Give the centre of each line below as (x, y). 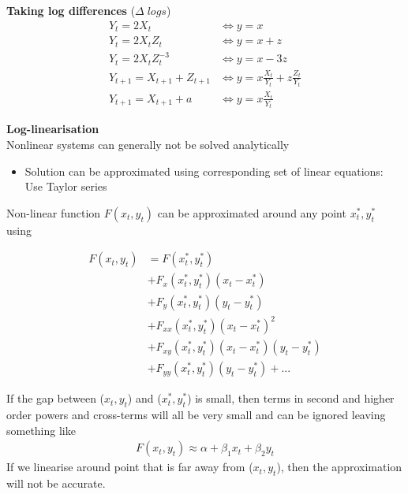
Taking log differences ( (71, 10)
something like (41, 430)
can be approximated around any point (252, 212)
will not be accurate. (56, 483)
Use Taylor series (66, 186)
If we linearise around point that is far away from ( (130, 467)
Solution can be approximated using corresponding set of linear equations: (204, 171)
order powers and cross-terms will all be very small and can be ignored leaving (196, 414)
